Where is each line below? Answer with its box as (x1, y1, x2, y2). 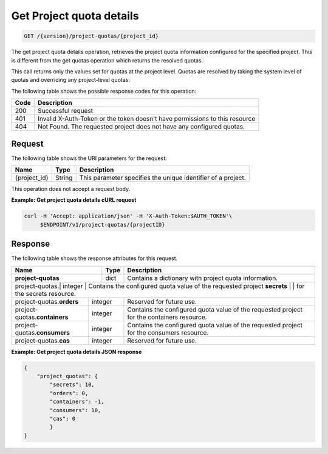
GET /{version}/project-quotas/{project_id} (24, 33, 159, 39)
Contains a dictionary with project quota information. (127, 273, 278, 282)
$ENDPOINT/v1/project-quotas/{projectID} (39, 221, 165, 228)
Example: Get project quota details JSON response (11, 348, 142, 355)
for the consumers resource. (127, 328, 209, 336)
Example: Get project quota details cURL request (11, 196, 137, 204)
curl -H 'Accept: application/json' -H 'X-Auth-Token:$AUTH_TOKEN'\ (24, 213, 233, 219)
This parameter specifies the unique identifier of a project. (79, 173, 246, 182)
